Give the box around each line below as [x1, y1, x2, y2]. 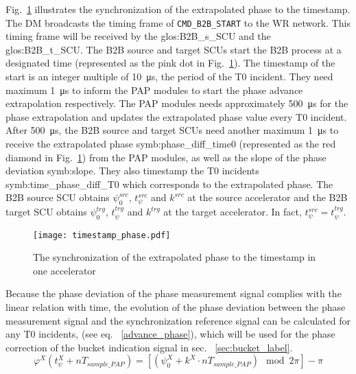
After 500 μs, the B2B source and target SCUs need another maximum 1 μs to [5, 123, 339, 137]
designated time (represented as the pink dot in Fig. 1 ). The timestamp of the [5, 56, 335, 70]
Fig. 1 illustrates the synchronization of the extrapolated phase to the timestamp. [5, 2, 351, 16]
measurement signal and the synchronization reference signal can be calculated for [5, 313, 351, 327]
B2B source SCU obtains [5, 190, 110, 204]
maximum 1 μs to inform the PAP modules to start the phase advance [5, 82, 303, 97]
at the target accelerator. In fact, [163, 204, 302, 219]
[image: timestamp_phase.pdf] [33, 230, 171, 240]
